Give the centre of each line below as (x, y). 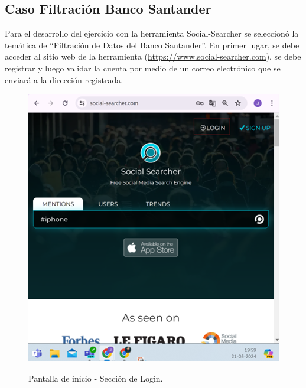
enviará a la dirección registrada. (64, 79)
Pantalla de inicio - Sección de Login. (96, 378)
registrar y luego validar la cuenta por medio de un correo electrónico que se (143, 68)
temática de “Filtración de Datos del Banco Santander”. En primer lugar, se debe (152, 45)
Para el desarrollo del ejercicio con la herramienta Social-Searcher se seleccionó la (152, 33)
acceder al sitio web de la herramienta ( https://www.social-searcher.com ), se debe (153, 56)
